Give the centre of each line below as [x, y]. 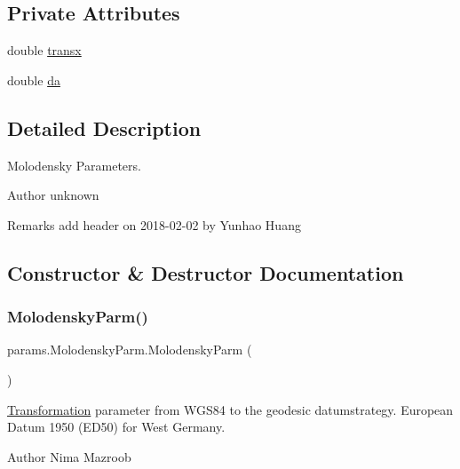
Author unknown [53, 195]
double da [34, 79]
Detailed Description [104, 127]
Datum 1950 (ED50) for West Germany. [116, 427]
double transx [44, 50]
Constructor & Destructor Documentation [206, 272]
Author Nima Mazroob [69, 456]
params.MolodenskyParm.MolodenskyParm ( [130, 350]
